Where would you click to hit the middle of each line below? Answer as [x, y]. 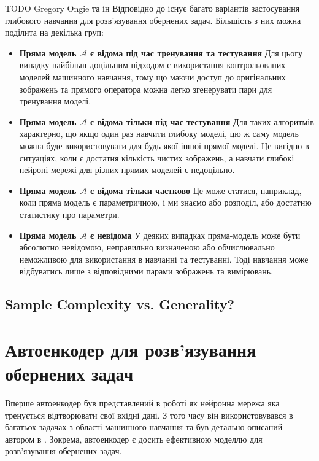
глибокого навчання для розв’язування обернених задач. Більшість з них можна [153, 20]
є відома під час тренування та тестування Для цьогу [196, 52]
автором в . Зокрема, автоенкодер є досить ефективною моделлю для [134, 439]
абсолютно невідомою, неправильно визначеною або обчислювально [147, 247]
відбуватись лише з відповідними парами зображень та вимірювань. [146, 271]
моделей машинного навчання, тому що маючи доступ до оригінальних [152, 76]
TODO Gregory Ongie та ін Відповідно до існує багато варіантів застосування [152, 8]
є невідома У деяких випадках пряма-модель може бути [195, 235]
